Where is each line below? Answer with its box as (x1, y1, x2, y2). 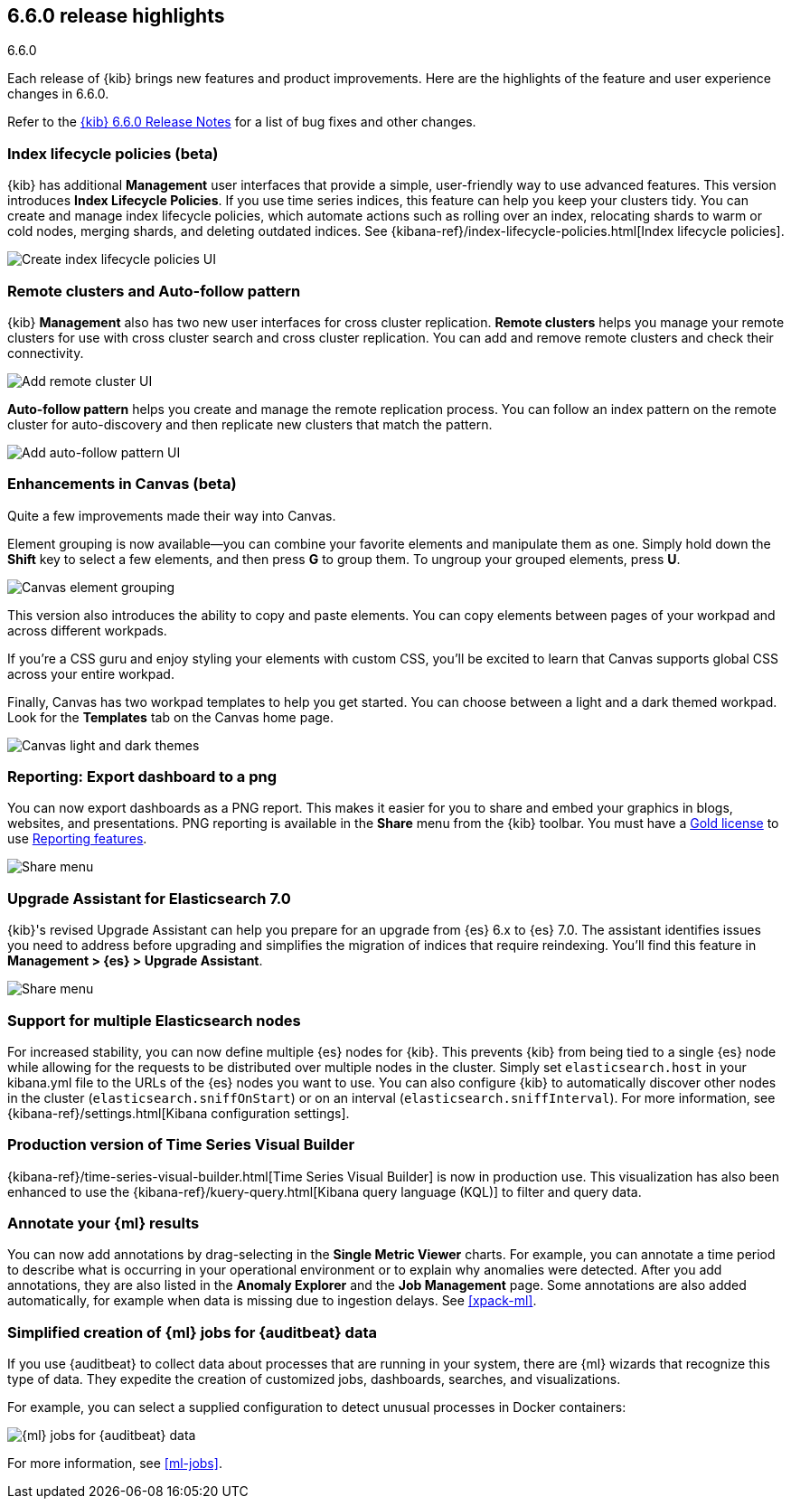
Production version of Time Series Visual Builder (7, 1135, 355, 1154)
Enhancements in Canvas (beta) (7, 475, 237, 494)
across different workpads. (7, 622, 167, 638)
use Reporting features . (7, 831, 147, 847)
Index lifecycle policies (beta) (7, 144, 219, 163)
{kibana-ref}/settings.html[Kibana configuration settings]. (7, 1105, 350, 1121)
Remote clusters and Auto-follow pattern (7, 281, 301, 300)
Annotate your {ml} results (7, 1214, 200, 1233)
